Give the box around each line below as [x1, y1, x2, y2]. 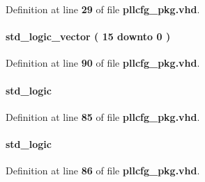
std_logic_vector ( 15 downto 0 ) [6, 29, 171, 44]
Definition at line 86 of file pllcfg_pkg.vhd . [6, 163, 200, 178]
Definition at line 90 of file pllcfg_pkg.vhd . [6, 56, 200, 70]
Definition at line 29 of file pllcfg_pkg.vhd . [6, 2, 200, 16]
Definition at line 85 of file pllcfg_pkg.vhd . [6, 109, 200, 124]
